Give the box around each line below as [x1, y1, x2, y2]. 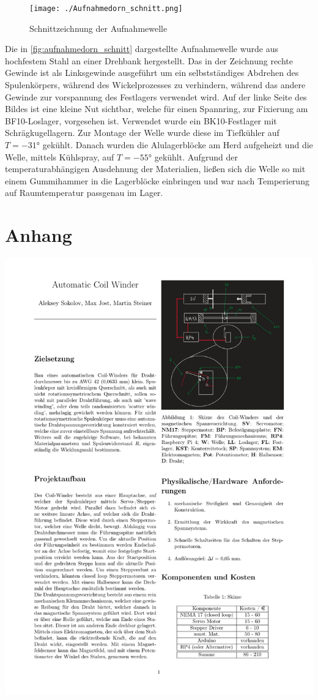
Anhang [5, 222, 72, 247]
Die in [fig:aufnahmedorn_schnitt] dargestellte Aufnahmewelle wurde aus [5, 42, 279, 55]
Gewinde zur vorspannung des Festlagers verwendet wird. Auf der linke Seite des [5, 90, 307, 103]
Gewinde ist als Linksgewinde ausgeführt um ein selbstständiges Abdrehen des [5, 66, 299, 79]
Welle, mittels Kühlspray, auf [5, 150, 114, 163]
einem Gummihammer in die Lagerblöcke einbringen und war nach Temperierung [5, 174, 309, 187]
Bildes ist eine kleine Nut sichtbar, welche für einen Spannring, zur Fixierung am [5, 102, 308, 115]
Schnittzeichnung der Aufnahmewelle [29, 21, 168, 34]
